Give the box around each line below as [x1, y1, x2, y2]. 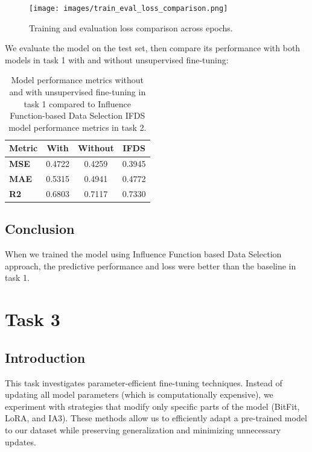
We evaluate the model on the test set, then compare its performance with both [5, 42, 301, 54]
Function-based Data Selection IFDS [10, 109, 145, 122]
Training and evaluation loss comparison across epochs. [29, 21, 233, 34]
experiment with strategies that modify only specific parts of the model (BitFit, [5, 400, 300, 412]
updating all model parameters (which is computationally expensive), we [5, 388, 273, 401]
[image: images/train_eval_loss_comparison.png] [29, 4, 228, 13]
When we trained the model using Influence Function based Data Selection [5, 248, 282, 260]
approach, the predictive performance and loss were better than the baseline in [5, 259, 296, 272]
